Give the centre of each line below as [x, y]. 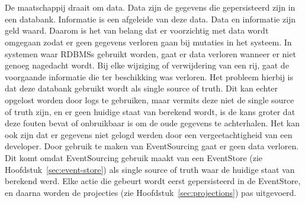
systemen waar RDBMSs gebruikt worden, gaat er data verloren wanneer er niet [150, 53]
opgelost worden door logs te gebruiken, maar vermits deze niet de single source [150, 99]
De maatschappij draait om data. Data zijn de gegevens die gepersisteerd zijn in [150, 7]
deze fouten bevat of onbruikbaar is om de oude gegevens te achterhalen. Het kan [152, 123]
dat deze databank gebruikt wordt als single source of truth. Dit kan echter [142, 88]
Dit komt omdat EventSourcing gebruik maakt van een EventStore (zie [134, 157]
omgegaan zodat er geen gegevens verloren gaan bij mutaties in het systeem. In [148, 42]
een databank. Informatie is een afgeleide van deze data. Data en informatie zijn [150, 19]
